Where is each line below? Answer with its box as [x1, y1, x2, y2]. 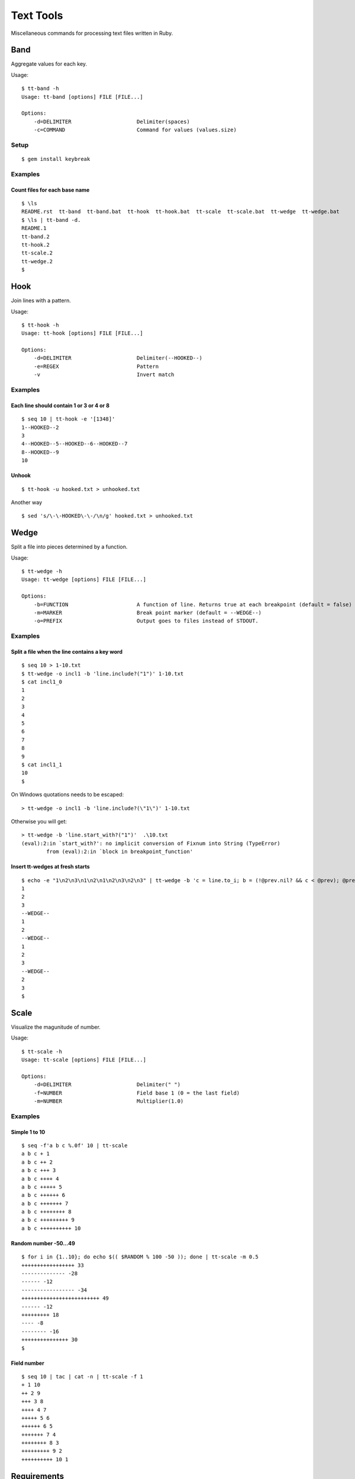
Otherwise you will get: [11, 818, 67, 825]
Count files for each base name [11, 186, 90, 193]
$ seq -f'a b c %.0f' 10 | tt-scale [21, 1142, 128, 1149]
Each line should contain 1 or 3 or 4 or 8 [11, 402, 109, 409]
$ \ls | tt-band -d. [21, 217, 81, 223]
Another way [11, 499, 43, 506]
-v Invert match [33, 372, 175, 378]
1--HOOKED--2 [21, 424, 59, 431]
